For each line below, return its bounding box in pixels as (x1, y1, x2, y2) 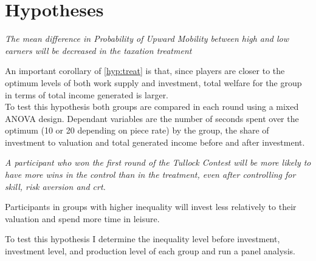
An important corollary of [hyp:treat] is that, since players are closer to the (5, 64, 285, 77)
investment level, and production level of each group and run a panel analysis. (5, 245, 295, 257)
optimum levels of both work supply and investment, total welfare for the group (5, 76, 302, 89)
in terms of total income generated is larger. (5, 88, 169, 101)
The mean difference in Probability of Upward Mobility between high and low (5, 32, 289, 45)
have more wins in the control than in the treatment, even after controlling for (5, 168, 296, 181)
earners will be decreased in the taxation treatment (5, 44, 192, 56)
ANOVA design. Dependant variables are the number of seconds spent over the (5, 112, 299, 124)
